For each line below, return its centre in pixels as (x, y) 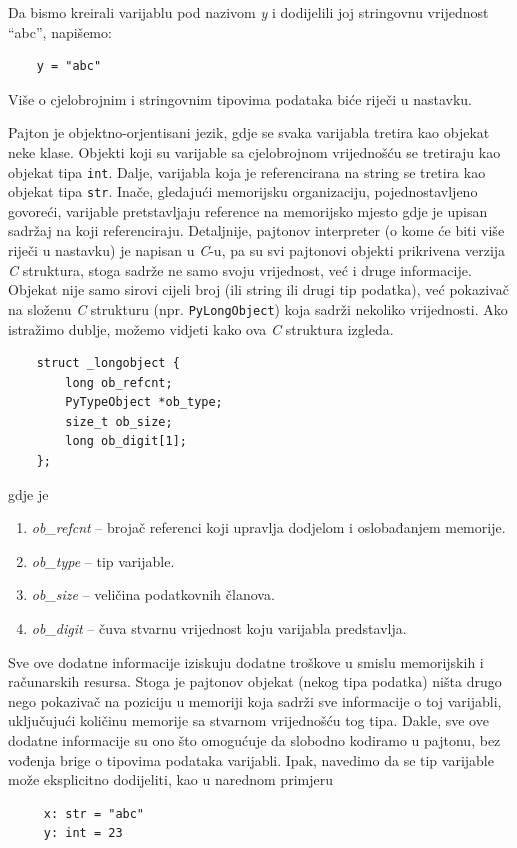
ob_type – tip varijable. (103, 560)
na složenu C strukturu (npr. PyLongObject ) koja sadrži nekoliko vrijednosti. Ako (258, 308)
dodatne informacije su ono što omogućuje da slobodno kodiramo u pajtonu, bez (254, 740)
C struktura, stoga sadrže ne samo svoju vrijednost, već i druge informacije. (240, 269)
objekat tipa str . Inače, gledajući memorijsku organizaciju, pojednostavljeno (243, 191)
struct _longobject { (108, 363)
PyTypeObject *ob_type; (144, 402)
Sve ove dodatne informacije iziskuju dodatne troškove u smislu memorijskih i (246, 661)
